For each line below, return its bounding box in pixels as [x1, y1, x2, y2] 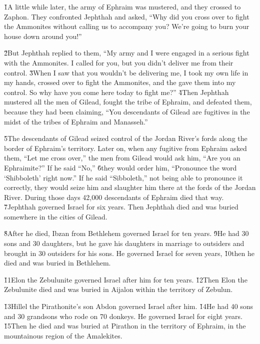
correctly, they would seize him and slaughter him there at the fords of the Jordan [4, 182, 256, 192]
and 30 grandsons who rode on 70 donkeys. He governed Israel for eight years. [4, 310, 242, 321]
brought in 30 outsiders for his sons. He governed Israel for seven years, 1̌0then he [4, 247, 254, 258]
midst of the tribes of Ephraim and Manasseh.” [4, 116, 148, 126]
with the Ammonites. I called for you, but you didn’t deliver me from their [4, 57, 233, 67]
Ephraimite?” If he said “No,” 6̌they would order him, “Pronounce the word [4, 162, 237, 172]
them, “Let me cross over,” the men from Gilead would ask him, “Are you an [4, 152, 240, 163]
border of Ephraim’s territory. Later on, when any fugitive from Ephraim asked [4, 142, 247, 153]
